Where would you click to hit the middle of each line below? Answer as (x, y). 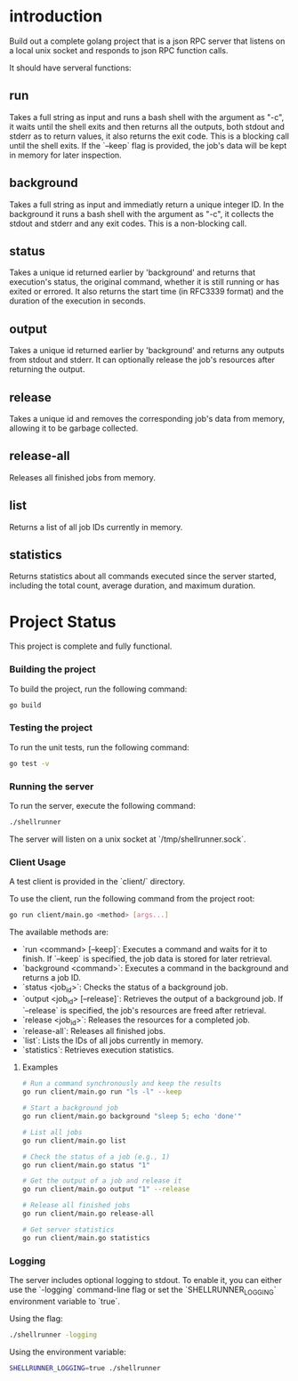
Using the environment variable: (68, 1352)
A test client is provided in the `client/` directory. (97, 882)
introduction (56, 16)
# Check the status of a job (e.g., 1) (96, 1157)
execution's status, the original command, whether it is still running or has (145, 282)
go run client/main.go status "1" (86, 1165)
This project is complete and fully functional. (91, 646)
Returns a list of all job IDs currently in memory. (96, 527)
